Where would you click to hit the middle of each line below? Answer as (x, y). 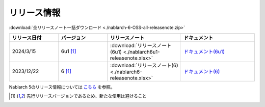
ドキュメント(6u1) (204, 52)
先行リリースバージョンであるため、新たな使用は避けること (86, 96)
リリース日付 (27, 38)
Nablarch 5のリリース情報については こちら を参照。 (62, 87)
